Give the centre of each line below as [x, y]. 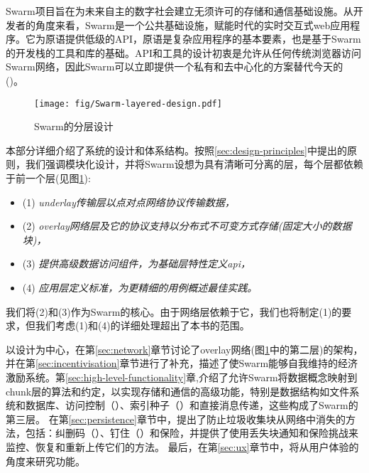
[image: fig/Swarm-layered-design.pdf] [128, 103]
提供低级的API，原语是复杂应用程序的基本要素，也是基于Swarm [213, 39]
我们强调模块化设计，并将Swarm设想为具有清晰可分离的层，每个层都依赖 [194, 164]
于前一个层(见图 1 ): [48, 178]
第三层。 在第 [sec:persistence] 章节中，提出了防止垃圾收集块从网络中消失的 [176, 419]
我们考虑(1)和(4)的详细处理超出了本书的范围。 [142, 325]
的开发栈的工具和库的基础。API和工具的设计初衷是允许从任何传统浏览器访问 [184, 52]
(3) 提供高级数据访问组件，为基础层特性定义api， [136, 264]
